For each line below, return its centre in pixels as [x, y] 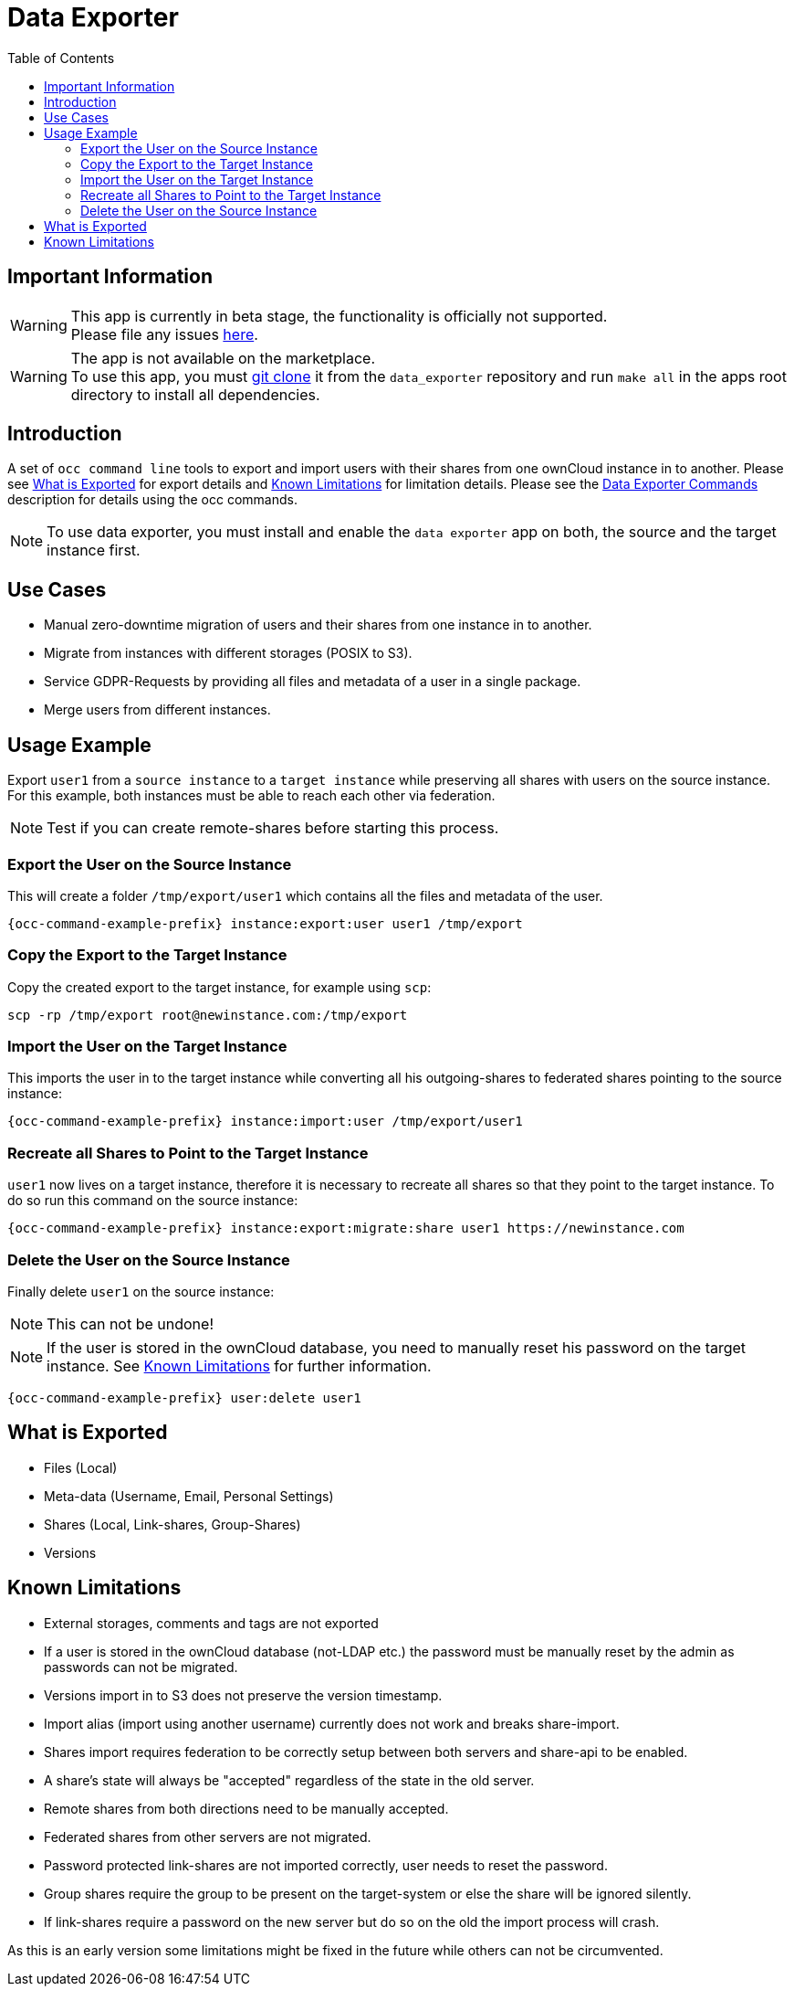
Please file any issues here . [164, 334]
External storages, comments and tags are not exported [211, 1623]
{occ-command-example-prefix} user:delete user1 [184, 1397]
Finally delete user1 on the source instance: [141, 1291]
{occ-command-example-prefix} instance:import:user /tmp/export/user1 [265, 1122]
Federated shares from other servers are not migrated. [208, 1837]
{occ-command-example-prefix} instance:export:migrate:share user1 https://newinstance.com [346, 1228]
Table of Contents [61, 58]
